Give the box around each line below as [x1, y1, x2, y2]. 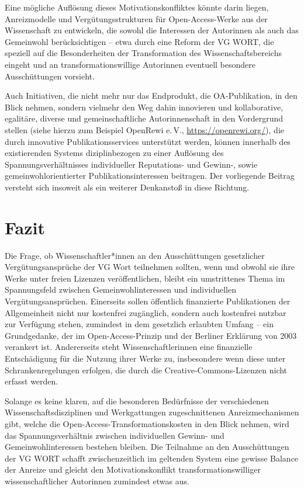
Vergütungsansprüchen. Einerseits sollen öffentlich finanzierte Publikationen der [5, 295, 291, 307]
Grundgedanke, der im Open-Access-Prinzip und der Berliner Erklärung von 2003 [5, 329, 297, 341]
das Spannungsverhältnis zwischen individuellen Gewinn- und [5, 429, 224, 441]
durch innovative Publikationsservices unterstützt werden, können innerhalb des [5, 135, 291, 147]
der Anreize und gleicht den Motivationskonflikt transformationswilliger [5, 463, 261, 476]
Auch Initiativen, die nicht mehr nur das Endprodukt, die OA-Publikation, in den [5, 89, 298, 102]
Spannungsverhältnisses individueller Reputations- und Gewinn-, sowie [5, 158, 258, 170]
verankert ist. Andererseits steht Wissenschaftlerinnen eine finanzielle [5, 341, 253, 353]
